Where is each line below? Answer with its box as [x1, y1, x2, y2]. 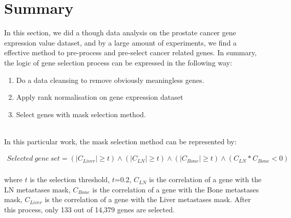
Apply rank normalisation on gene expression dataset [16, 92, 183, 102]
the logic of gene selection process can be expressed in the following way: [4, 57, 232, 68]
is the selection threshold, [30, 174, 110, 185]
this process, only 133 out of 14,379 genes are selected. [4, 204, 175, 214]
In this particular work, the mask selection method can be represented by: [4, 136, 237, 146]
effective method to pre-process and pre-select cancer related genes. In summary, [4, 47, 257, 58]
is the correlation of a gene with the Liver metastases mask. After [45, 194, 251, 205]
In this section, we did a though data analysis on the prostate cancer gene [4, 27, 236, 38]
